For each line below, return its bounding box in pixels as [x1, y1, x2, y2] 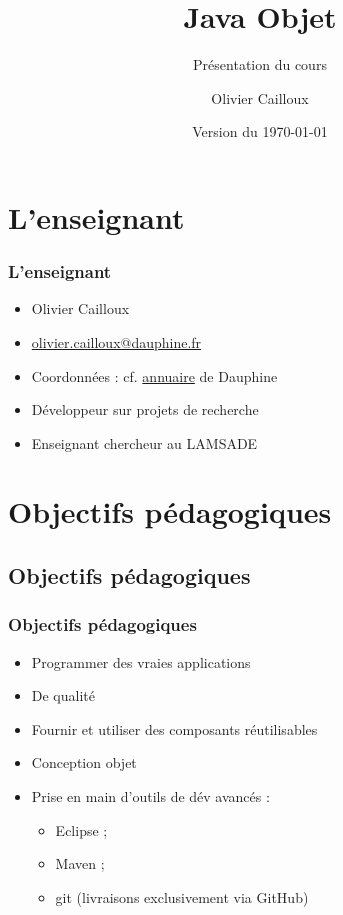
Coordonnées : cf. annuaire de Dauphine [31, 365, 278, 386]
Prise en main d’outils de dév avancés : [31, 786, 270, 807]
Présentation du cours [193, 54, 327, 75]
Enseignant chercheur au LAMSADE [31, 432, 258, 453]
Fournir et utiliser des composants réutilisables [31, 718, 318, 739]
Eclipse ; [55, 819, 108, 840]
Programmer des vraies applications [31, 651, 251, 672]
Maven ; [55, 853, 105, 874]
